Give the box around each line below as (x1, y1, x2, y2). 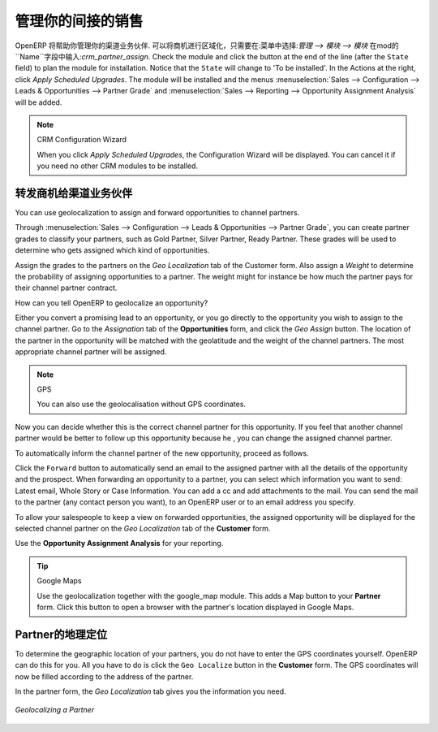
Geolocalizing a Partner (15, 705, 95, 715)
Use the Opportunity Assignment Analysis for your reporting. (15, 539, 224, 548)
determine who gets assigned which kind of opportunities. (15, 245, 210, 255)
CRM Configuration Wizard (36, 135, 127, 145)
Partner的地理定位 (15, 627, 108, 641)
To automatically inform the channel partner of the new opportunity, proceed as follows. (15, 448, 309, 458)
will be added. (15, 97, 62, 107)
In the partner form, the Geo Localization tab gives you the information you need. (15, 687, 287, 696)
